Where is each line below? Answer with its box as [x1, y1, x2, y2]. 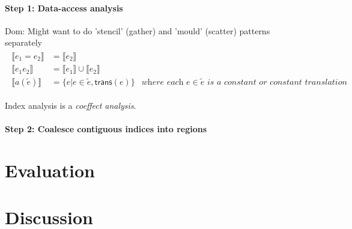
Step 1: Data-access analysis [5, 1, 123, 14]
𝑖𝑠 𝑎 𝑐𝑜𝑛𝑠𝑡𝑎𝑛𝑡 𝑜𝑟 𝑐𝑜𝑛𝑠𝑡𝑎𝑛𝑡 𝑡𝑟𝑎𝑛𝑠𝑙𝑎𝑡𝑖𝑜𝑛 [207, 78, 347, 87]
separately [5, 36, 42, 49]
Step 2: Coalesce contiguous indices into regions [5, 123, 207, 135]
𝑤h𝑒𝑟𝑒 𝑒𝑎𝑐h [141, 78, 184, 87]
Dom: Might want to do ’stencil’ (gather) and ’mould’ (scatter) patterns [5, 24, 270, 37]
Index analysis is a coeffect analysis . [5, 99, 136, 112]
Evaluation [5, 158, 95, 183]
